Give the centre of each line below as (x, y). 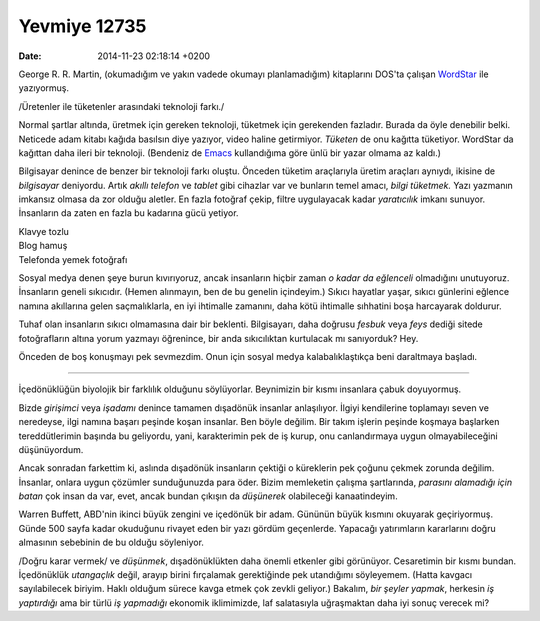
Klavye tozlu (44, 231)
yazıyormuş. (44, 88)
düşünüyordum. (51, 449)
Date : (30, 56)
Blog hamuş (43, 246)
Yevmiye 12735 (82, 26)
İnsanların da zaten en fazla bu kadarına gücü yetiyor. (128, 213)
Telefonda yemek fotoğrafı (73, 259)
